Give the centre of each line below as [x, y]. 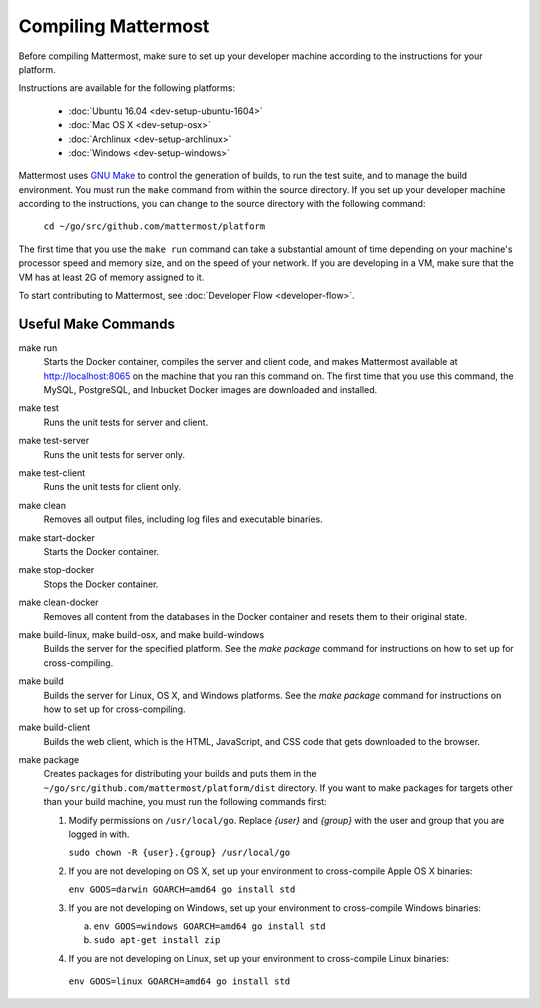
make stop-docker [56, 570]
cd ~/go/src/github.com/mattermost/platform [154, 226]
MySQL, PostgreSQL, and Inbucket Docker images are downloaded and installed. [210, 390]
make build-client [54, 727]
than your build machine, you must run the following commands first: [185, 802]
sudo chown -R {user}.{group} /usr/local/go [179, 853]
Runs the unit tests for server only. [114, 454]
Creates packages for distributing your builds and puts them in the [180, 774]
